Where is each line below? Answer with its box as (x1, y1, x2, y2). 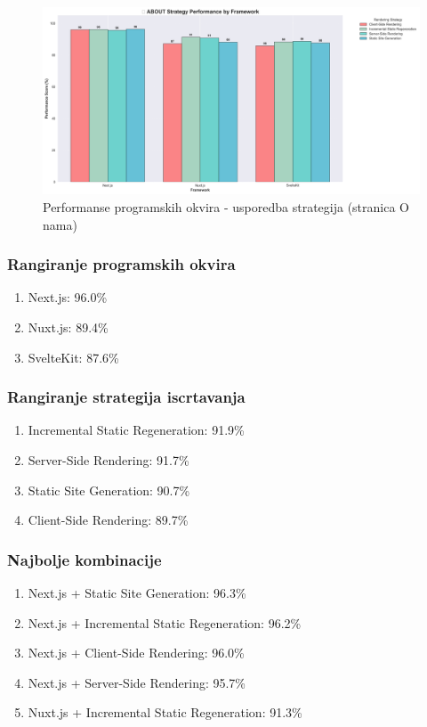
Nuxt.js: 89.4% (28, 317, 109, 336)
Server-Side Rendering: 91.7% (28, 450, 189, 469)
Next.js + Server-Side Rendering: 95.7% (28, 673, 246, 691)
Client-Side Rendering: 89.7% (28, 511, 189, 529)
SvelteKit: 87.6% (28, 347, 119, 366)
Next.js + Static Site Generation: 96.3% (28, 583, 246, 601)
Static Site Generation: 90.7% (28, 480, 190, 499)
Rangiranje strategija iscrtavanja (7, 386, 246, 408)
